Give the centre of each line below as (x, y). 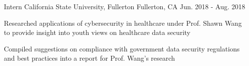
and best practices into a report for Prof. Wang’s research (90, 58)
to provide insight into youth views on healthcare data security (97, 32)
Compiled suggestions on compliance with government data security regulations (122, 48)
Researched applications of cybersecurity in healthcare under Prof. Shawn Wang (123, 23)
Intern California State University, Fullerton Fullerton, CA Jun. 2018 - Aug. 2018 (124, 6)
